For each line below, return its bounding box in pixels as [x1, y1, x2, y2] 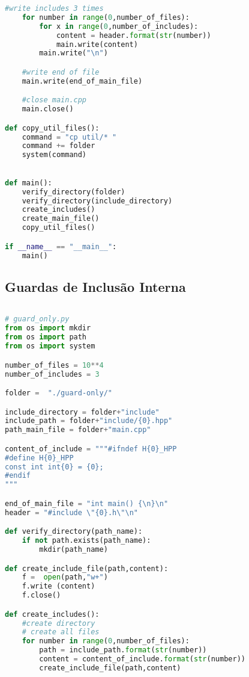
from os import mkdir [5, 324, 91, 333]
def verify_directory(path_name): [5, 527, 143, 536]
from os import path [5, 333, 87, 342]
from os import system [5, 342, 95, 351]
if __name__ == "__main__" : [5, 242, 117, 251]
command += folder [22, 141, 95, 150]
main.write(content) [56, 40, 138, 49]
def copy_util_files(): [5, 123, 100, 132]
